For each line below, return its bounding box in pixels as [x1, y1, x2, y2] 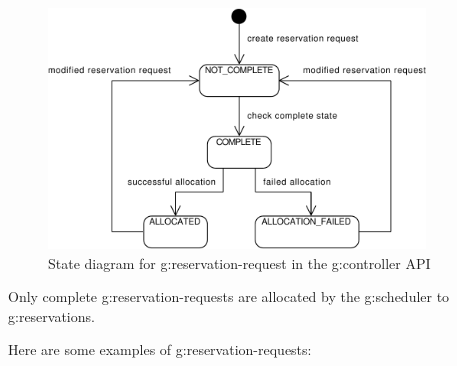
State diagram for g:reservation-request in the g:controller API [48, 252, 431, 273]
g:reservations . [8, 305, 95, 326]
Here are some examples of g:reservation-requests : [8, 339, 312, 360]
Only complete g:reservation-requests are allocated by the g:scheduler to [8, 286, 450, 307]
